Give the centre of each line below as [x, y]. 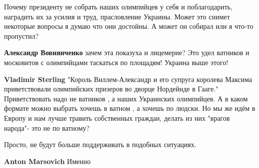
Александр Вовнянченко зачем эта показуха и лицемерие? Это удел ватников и [127, 52]
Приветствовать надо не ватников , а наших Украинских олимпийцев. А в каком [126, 98]
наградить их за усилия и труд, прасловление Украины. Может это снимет [117, 16]
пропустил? [21, 36]
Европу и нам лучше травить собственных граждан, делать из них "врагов [117, 118]
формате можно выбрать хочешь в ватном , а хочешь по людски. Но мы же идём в [130, 108]
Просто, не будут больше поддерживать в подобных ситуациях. [100, 144]
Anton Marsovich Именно [47, 161]
